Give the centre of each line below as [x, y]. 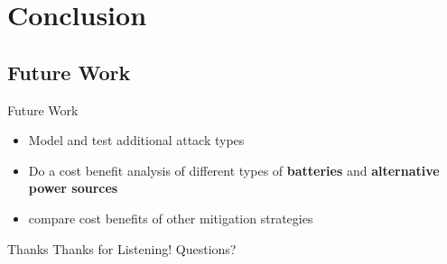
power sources [73, 188]
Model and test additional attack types [136, 140]
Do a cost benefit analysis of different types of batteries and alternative [234, 170]
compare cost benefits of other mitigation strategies [171, 218]
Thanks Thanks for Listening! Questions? [122, 248]
